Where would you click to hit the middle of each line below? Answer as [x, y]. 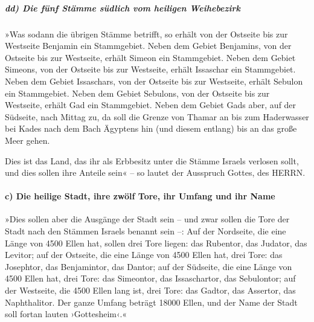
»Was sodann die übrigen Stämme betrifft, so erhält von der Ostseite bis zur [146, 34]
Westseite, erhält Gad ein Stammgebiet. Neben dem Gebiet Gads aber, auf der [151, 105]
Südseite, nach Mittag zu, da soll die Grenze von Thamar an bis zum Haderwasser [157, 116]
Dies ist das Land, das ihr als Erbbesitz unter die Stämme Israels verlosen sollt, [152, 160]
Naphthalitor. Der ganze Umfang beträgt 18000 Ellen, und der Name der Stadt [151, 302]
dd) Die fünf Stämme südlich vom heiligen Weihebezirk [123, 8]
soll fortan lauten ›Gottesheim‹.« [66, 314]
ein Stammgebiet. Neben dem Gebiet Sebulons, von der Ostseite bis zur [137, 93]
